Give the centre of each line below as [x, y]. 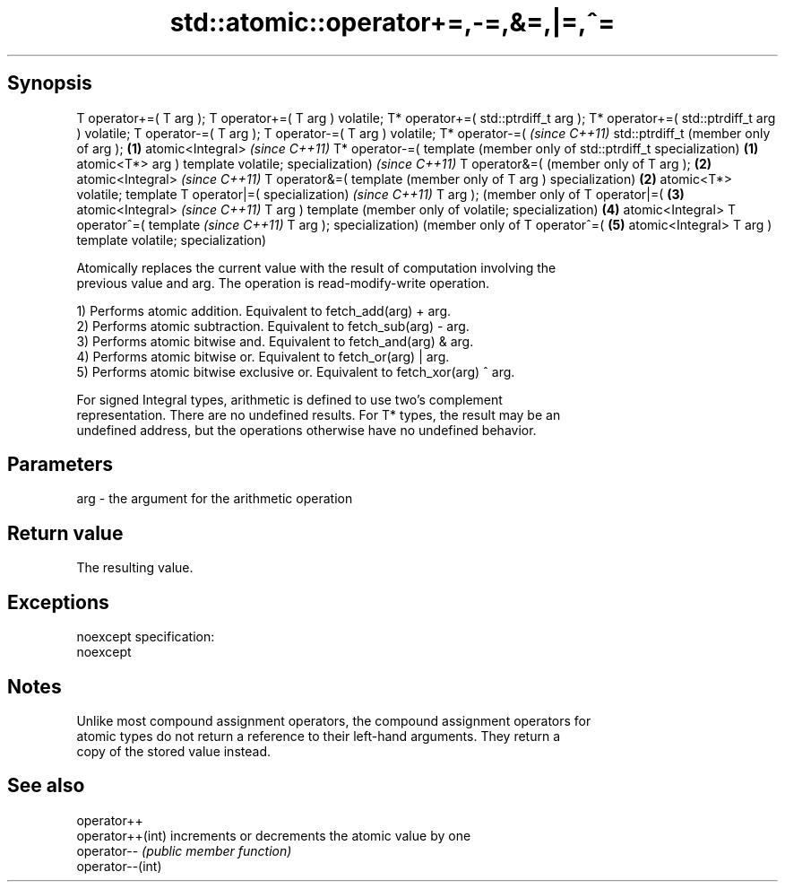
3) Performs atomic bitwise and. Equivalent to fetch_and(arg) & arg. [275, 341]
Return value [65, 533]
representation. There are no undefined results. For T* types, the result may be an [319, 414]
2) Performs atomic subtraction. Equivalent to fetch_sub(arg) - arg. [273, 326]
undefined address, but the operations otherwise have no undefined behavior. [306, 430]
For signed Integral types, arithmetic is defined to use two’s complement [289, 399]
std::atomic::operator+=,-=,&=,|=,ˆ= [392, 22]
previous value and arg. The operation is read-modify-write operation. [283, 283]
